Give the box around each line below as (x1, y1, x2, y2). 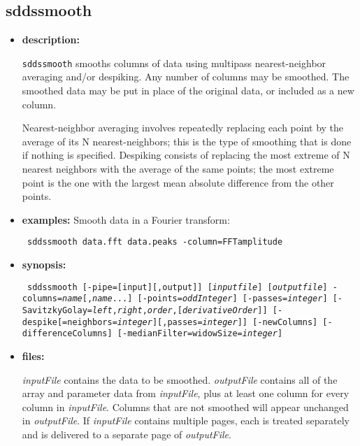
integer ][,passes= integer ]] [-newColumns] (117, 317, 318, 327)
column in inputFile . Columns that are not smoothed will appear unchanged (22, 399, 349, 414)
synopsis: (22, 257, 66, 272)
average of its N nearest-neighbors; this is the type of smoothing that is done (22, 134, 352, 148)
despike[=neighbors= (22, 317, 117, 327)
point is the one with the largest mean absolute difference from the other (22, 175, 334, 189)
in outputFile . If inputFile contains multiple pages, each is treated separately (22, 413, 350, 428)
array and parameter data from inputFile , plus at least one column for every (22, 386, 350, 401)
